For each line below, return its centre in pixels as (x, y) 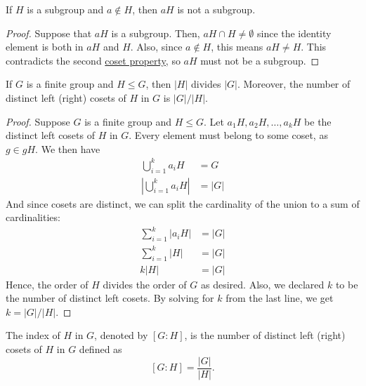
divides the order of (145, 284)
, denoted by (121, 335)
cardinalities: (33, 217)
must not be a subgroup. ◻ (260, 60)
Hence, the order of (47, 284)
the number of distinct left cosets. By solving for (110, 298)
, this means (237, 47)
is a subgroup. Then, (156, 33)
